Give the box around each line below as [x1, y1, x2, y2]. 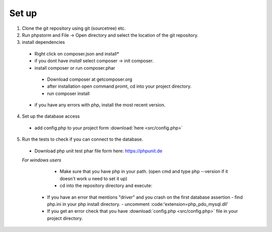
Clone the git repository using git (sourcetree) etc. [22, 25, 126, 31]
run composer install [47, 90, 90, 96]
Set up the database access [22, 113, 80, 120]
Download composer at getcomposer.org [47, 76, 132, 82]
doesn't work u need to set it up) [59, 176, 128, 182]
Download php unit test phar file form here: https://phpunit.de [34, 148, 163, 154]
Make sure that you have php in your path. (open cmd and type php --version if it [59, 168, 228, 175]
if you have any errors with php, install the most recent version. [34, 102, 166, 108]
